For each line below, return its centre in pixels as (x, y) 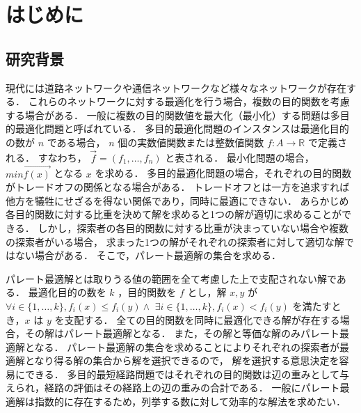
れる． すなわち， (46, 157)
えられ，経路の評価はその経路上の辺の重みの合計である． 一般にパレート (173, 388)
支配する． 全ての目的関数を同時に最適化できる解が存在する (202, 319)
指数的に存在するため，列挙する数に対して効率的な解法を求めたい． (190, 402)
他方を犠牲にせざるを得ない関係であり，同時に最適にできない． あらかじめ (177, 200)
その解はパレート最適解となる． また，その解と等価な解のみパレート (182, 333)
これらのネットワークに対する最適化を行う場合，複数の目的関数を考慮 (189, 101)
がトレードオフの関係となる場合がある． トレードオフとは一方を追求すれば (178, 187)
